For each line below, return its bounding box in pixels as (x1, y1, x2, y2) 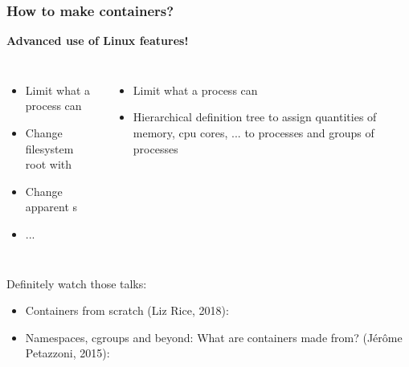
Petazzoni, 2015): (25, 345, 110, 361)
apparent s (25, 198, 78, 215)
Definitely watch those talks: (6, 275, 147, 292)
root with (25, 156, 72, 173)
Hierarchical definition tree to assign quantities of (133, 108, 377, 125)
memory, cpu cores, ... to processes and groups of (133, 124, 374, 141)
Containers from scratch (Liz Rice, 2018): (25, 302, 229, 319)
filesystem (25, 140, 74, 157)
